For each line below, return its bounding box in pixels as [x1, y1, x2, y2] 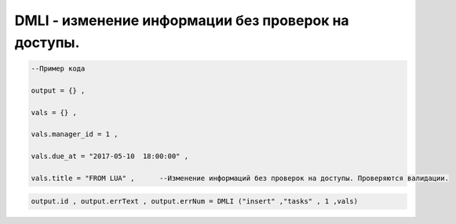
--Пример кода [31, 63, 86, 73]
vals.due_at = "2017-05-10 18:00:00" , [31, 152, 188, 161]
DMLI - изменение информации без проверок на [14, 12, 349, 29]
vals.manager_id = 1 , [31, 130, 119, 139]
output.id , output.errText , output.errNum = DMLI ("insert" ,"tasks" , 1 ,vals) [31, 197, 359, 206]
